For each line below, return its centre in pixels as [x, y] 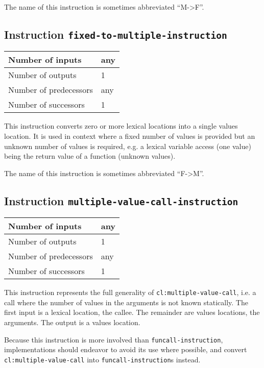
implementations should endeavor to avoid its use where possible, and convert [126, 349]
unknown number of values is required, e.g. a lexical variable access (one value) [128, 146]
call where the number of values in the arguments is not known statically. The [126, 302]
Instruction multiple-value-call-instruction [121, 200]
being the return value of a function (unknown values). [90, 156]
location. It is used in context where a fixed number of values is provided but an [130, 136]
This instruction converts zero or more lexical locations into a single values [121, 126]
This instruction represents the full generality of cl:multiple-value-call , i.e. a [130, 292]
